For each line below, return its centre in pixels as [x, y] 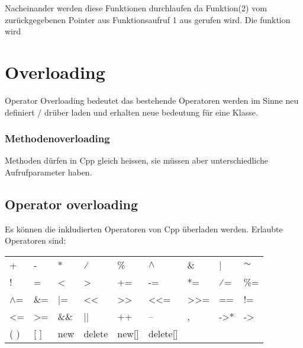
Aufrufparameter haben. [49, 172]
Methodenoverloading [57, 138]
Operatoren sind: [36, 240]
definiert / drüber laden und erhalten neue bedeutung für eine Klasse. [131, 112]
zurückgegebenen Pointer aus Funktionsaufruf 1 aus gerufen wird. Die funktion [148, 19]
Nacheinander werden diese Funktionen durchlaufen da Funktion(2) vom [136, 8]
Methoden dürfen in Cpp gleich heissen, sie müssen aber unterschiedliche [137, 160]
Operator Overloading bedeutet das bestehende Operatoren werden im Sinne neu [152, 100]
